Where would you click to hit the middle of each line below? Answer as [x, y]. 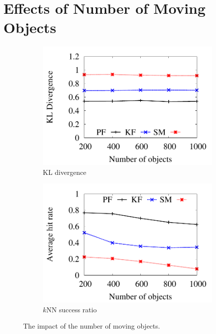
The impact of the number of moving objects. [92, 326]
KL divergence [65, 172]
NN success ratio [72, 309]
